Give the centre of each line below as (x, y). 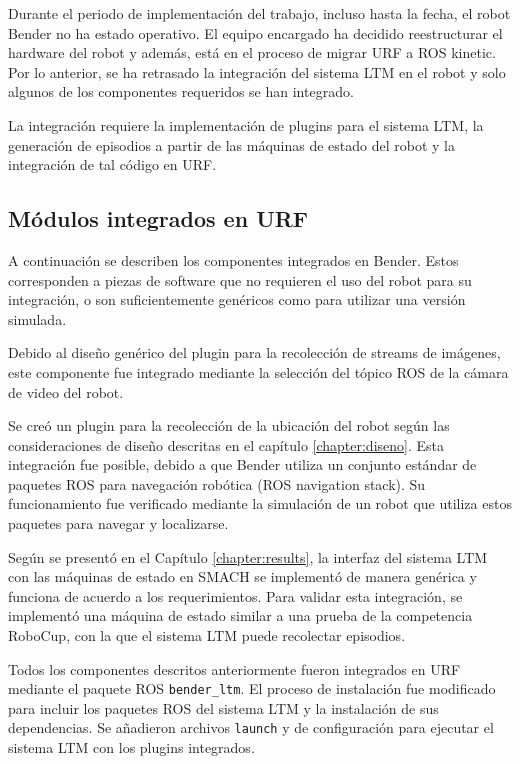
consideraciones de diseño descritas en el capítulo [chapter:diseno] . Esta (226, 444)
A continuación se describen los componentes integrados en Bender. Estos (233, 259)
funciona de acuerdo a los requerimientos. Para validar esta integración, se (235, 595)
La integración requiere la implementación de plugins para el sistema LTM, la (246, 124)
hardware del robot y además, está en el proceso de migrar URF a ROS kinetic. (252, 52)
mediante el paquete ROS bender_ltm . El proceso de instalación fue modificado (252, 688)
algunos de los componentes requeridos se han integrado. (181, 91)
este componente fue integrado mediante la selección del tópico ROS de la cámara (258, 371)
